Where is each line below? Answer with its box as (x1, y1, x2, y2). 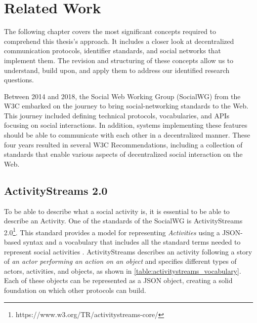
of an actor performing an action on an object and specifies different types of (4, 256, 237, 266)
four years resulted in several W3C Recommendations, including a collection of (4, 139, 243, 149)
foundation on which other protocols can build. (4, 285, 146, 295)
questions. (4, 74, 34, 85)
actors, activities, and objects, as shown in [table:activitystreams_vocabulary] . (4, 265, 241, 276)
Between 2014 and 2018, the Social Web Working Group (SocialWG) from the (4, 91, 241, 101)
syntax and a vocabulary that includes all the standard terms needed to (23, 237, 241, 247)
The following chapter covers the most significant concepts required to (4, 26, 216, 36)
